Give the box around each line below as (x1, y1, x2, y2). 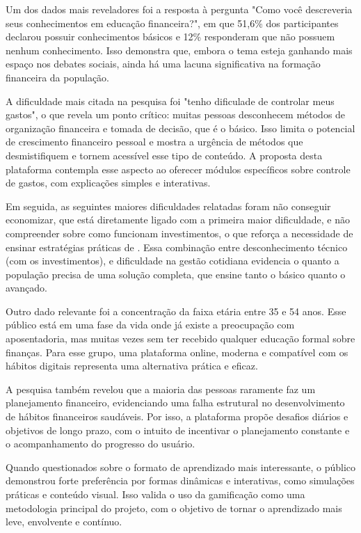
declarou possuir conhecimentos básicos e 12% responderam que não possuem (6, 29, 335, 44)
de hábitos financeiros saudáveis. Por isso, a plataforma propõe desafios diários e (6, 409, 348, 424)
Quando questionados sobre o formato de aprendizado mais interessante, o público (6, 459, 356, 474)
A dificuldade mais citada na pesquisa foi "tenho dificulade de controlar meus (6, 93, 335, 108)
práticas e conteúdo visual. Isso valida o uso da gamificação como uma (6, 487, 305, 501)
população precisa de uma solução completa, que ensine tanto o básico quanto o (6, 266, 346, 281)
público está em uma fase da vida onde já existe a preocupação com (6, 317, 295, 332)
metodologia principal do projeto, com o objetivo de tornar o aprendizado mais (6, 500, 342, 515)
